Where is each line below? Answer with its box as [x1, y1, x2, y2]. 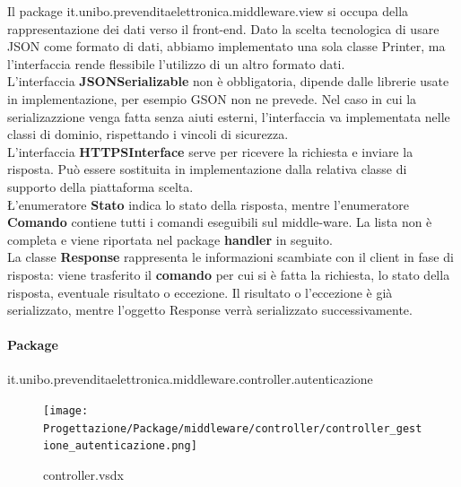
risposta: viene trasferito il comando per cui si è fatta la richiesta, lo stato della [7, 265, 450, 283]
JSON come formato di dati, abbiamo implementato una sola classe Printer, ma [7, 37, 446, 56]
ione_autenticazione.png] [43, 439, 197, 453]
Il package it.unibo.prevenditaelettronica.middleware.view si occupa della [7, 2, 409, 20]
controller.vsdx [43, 465, 125, 484]
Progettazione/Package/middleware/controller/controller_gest [43, 422, 422, 435]
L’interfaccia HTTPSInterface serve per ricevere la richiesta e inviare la [7, 142, 413, 161]
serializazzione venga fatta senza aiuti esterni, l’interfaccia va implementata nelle [7, 107, 450, 126]
